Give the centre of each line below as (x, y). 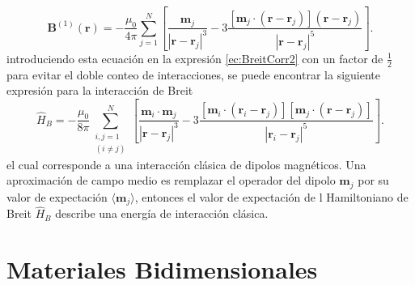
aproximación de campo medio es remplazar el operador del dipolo (171, 180)
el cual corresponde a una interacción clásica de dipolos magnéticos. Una (186, 164)
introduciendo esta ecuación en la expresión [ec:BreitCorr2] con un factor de (195, 58)
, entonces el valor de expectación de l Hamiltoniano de (271, 196)
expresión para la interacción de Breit (100, 90)
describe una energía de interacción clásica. (162, 213)
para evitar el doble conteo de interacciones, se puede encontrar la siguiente (193, 74)
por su (373, 180)
